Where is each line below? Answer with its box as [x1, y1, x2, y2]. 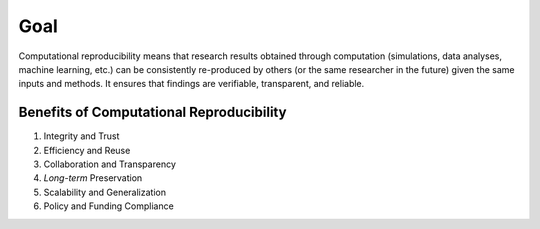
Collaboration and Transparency [43, 158, 177, 170]
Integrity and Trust [43, 130, 120, 142]
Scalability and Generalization [43, 186, 167, 198]
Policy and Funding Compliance [43, 200, 174, 212]
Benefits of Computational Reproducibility [18, 104, 287, 121]
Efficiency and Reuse [43, 144, 131, 156]
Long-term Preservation [43, 172, 143, 184]
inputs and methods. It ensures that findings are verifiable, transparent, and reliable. [18, 78, 365, 90]
